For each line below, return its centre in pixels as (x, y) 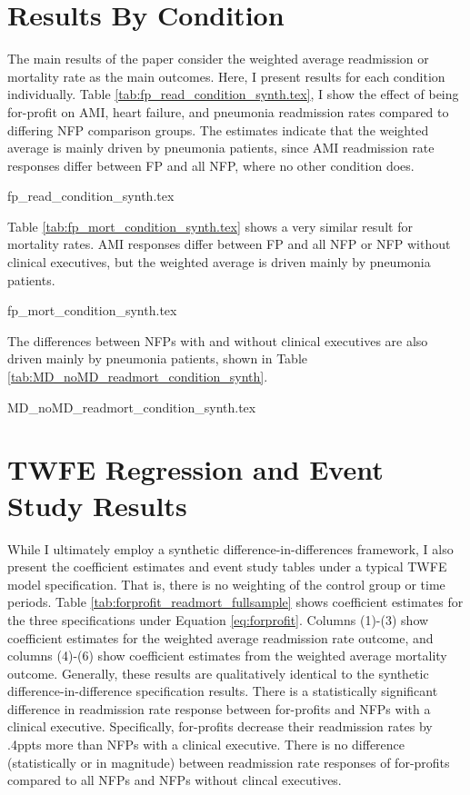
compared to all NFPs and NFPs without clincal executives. (175, 780)
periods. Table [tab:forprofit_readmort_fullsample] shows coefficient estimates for (235, 602)
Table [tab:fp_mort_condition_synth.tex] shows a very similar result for (210, 226)
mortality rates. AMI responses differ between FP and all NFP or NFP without (229, 244)
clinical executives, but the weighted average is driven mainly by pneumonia (219, 262)
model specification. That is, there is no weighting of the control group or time (226, 584)
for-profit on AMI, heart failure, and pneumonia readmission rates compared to (228, 111)
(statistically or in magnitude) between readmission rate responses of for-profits (229, 762)
